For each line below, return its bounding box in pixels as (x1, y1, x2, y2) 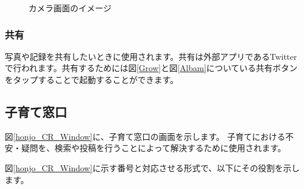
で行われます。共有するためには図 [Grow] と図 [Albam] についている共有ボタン (5, 62, 298, 74)
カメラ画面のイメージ (28, 2, 112, 14)
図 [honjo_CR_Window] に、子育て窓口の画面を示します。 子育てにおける (5, 130, 286, 142)
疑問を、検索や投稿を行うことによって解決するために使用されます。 (21, 142, 286, 154)
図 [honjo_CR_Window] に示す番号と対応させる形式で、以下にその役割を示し (5, 161, 300, 174)
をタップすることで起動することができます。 (5, 73, 179, 85)
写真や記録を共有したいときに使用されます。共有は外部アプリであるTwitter (5, 50, 297, 62)
